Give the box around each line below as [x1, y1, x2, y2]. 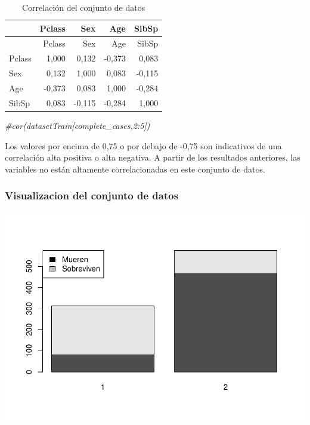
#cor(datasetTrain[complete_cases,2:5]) [5, 119, 150, 131]
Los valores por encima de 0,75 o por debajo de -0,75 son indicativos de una [5, 139, 282, 152]
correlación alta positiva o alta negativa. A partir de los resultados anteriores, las [5, 151, 300, 164]
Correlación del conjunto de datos [21, 1, 145, 13]
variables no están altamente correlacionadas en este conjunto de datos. [5, 162, 265, 175]
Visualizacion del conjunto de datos [5, 188, 179, 203]
